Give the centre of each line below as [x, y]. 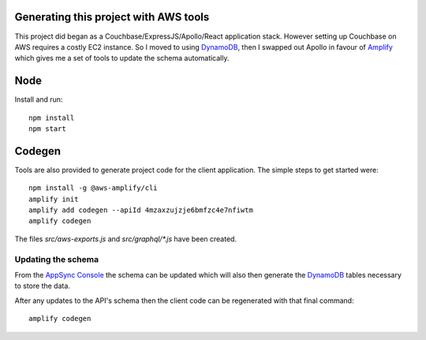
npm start [47, 129]
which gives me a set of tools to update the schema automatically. [122, 58]
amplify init [54, 199]
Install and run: [39, 99]
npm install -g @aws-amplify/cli [93, 188]
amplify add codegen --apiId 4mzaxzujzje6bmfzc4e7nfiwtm [141, 210]
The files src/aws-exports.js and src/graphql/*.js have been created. [125, 239]
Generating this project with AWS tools [112, 17]
